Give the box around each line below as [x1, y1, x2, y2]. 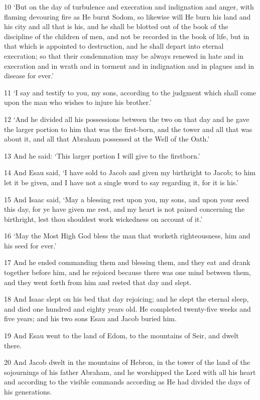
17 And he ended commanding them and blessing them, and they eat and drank [4, 257, 250, 268]
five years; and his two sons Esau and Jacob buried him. [4, 313, 177, 324]
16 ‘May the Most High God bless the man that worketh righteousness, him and [4, 230, 250, 241]
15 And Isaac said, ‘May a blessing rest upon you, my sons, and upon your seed [4, 194, 249, 204]
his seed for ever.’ [4, 240, 57, 250]
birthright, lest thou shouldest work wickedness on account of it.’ [4, 213, 203, 224]
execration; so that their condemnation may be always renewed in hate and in [4, 50, 244, 61]
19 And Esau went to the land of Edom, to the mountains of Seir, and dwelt [4, 330, 239, 341]
